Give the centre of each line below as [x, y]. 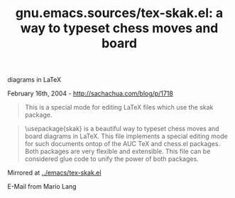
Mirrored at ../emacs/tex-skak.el [54, 173]
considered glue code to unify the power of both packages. [111, 159]
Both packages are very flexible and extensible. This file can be [117, 152]
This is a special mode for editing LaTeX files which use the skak [119, 108]
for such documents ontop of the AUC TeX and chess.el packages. [122, 144]
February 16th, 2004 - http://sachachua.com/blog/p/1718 [91, 93]
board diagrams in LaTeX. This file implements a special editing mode [126, 136]
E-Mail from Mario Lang [42, 187]
